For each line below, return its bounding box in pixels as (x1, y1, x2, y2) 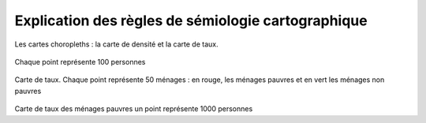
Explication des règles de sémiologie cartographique (14, 12, 368, 29)
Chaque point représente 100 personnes (14, 57, 146, 66)
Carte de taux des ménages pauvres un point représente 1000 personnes (14, 104, 253, 114)
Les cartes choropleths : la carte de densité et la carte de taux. (14, 39, 219, 49)
